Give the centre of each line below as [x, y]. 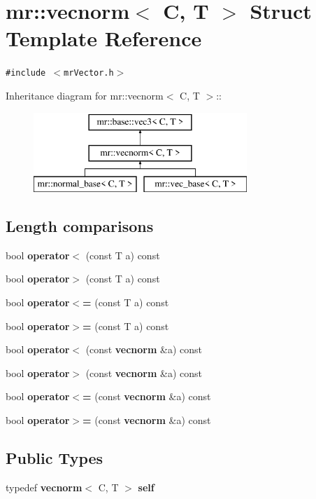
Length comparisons [80, 225]
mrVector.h [89, 73]
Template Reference [104, 38]
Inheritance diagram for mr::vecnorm [85, 95]
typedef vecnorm [44, 487]
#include [26, 73]
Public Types [55, 457]
